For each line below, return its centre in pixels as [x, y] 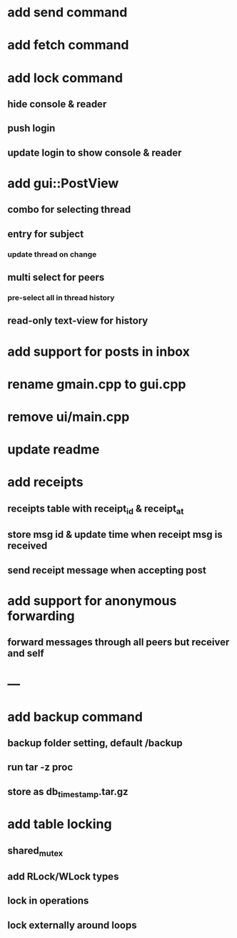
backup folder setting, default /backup [95, 743]
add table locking [60, 824]
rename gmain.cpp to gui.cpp [97, 384]
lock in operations [48, 901]
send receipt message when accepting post [107, 570]
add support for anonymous [92, 600]
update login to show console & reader [95, 153]
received [27, 546]
